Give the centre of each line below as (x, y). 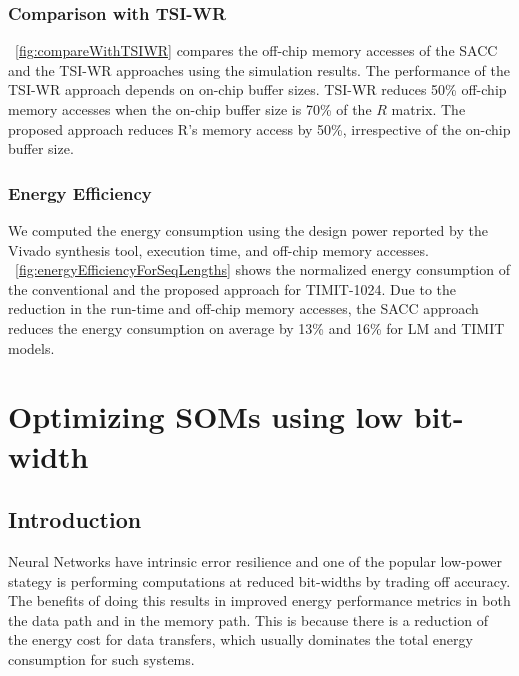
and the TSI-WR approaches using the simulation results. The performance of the (259, 69)
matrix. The (428, 109)
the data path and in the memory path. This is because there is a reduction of (248, 619)
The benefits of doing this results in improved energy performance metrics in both (259, 600)
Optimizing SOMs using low (205, 416)
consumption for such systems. (101, 658)
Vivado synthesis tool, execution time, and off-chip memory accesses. (218, 249)
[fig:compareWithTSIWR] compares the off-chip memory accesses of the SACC (256, 50)
